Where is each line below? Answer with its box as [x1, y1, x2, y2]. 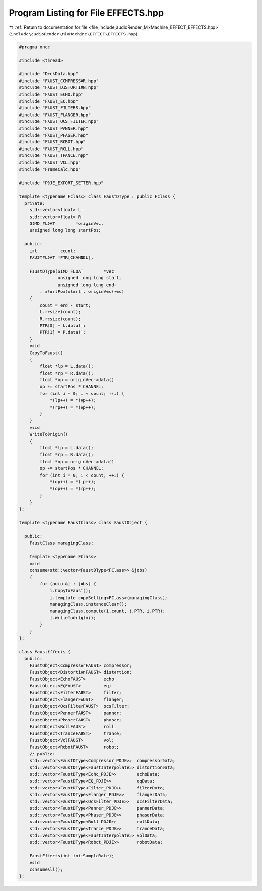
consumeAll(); [29, 867, 63, 872]
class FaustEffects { [19, 649, 71, 654]
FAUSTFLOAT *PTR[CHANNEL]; [29, 255, 94, 260]
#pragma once [19, 44, 50, 50]
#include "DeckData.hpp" [19, 71, 79, 77]
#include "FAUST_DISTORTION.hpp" [19, 85, 99, 90]
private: [24, 200, 45, 206]
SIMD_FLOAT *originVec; [29, 221, 104, 226]
